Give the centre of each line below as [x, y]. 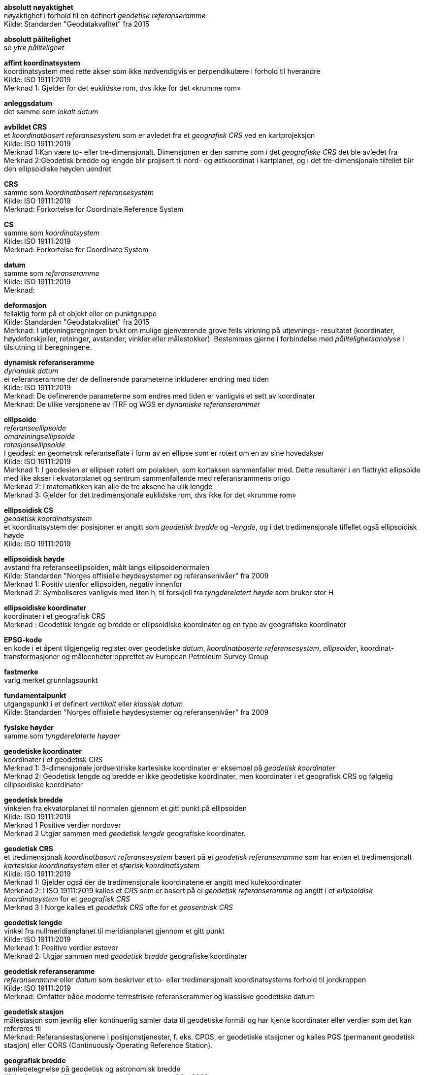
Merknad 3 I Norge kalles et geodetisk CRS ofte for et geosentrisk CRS [118, 907]
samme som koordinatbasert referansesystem [79, 192]
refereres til [23, 1028]
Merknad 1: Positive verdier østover [61, 948]
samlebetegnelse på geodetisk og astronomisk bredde [92, 1069]
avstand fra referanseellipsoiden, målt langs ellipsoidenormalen [107, 567]
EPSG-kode [23, 640]
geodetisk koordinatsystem [48, 519]
